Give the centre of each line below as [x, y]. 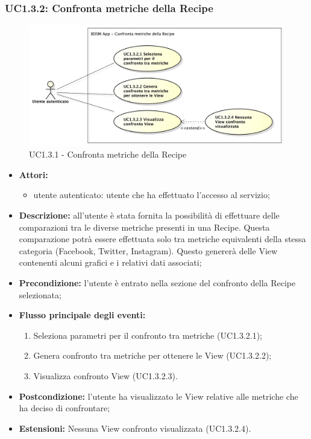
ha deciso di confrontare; [64, 408]
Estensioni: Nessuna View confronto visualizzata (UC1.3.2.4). [135, 428]
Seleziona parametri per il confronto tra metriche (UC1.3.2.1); [148, 335]
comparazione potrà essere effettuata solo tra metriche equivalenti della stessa [162, 239]
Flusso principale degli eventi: [82, 315]
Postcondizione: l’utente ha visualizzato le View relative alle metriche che [159, 396]
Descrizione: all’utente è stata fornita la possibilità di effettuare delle [149, 215]
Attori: [33, 174]
